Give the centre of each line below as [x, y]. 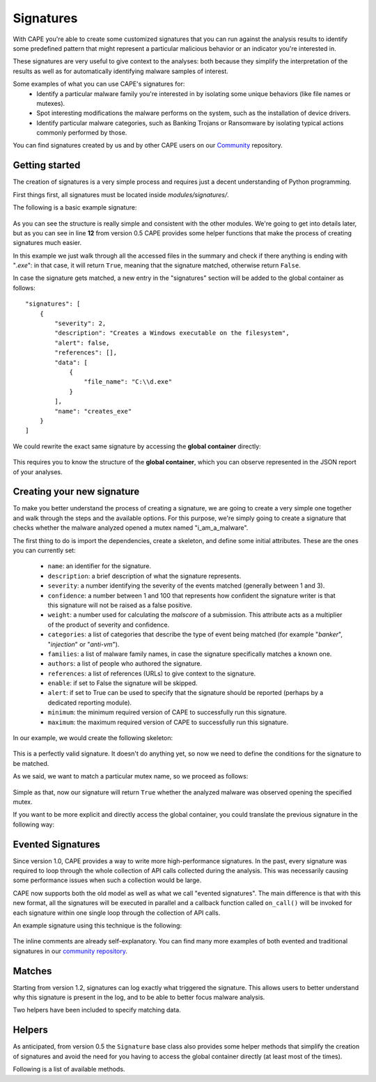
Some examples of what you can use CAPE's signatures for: [99, 84]
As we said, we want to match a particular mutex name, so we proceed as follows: [131, 776]
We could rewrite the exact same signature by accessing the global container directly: [137, 446]
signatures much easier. [47, 243]
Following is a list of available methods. [69, 1069]
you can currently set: [44, 550]
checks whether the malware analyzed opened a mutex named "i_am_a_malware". [131, 528]
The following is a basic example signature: [75, 207]
